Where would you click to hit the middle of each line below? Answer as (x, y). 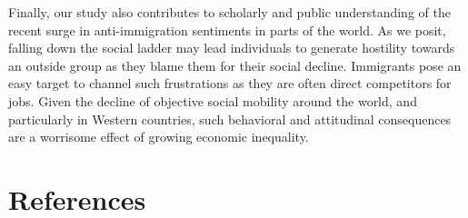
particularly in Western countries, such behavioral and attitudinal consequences (230, 119)
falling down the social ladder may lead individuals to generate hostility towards (232, 48)
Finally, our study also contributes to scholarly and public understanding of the (229, 12)
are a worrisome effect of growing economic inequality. (159, 137)
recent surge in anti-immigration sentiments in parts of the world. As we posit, (227, 30)
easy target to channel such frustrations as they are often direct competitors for (230, 83)
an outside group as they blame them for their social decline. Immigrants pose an (235, 65)
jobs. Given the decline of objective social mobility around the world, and (213, 100)
